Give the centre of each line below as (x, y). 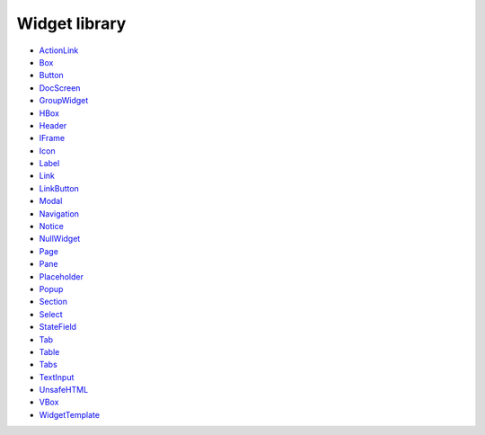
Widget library (71, 23)
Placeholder (62, 276)
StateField (57, 327)
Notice (52, 226)
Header (53, 125)
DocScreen (60, 88)
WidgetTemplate (70, 414)
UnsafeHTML (64, 390)
